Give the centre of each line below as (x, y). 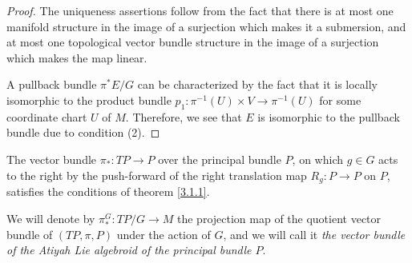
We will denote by (51, 218)
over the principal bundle (220, 159)
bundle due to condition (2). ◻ (83, 132)
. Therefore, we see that (184, 116)
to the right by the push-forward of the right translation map (157, 175)
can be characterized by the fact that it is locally (257, 84)
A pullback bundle (52, 84)
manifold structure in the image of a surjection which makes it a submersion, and (206, 26)
